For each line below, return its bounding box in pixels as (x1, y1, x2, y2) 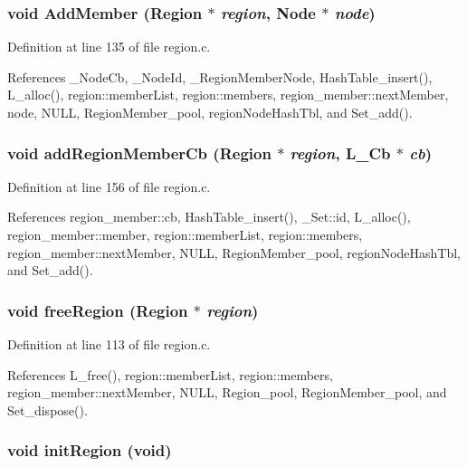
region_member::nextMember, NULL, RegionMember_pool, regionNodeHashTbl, (7, 243, 462, 262)
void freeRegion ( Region (7, 299, 188, 321)
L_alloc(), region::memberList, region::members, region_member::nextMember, (7, 85, 449, 104)
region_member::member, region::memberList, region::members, (7, 225, 363, 243)
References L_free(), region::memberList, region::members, (7, 365, 333, 384)
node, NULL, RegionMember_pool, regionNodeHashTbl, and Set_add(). (7, 103, 413, 121)
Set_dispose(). (7, 400, 88, 419)
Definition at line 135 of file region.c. (7, 37, 211, 56)
